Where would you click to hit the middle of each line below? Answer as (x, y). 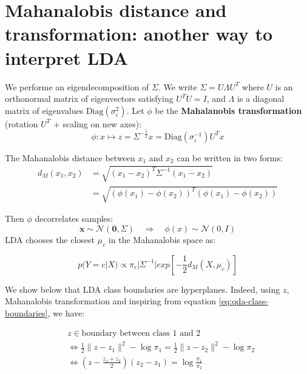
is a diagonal (261, 99)
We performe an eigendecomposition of (77, 86)
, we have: (66, 312)
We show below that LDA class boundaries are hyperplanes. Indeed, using (143, 289)
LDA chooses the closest (50, 239)
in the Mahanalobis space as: (162, 239)
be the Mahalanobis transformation (228, 110)
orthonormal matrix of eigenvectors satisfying (89, 99)
